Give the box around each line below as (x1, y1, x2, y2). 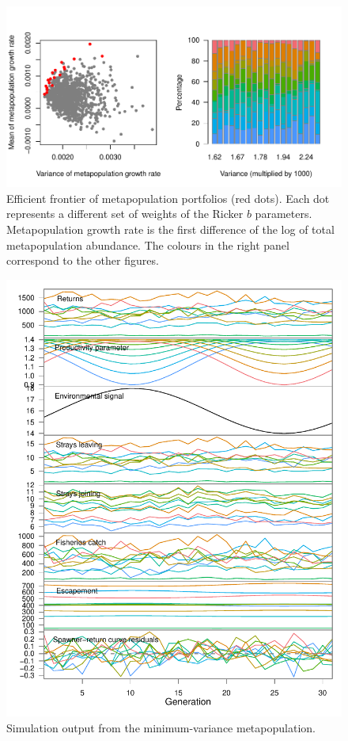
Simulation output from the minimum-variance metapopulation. (6, 719, 316, 735)
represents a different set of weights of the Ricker (6, 205, 244, 222)
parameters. (255, 205, 312, 222)
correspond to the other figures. (6, 252, 159, 269)
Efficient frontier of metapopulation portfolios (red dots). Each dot (6, 189, 330, 206)
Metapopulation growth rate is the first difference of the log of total (6, 221, 335, 238)
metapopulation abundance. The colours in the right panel (6, 236, 289, 253)
